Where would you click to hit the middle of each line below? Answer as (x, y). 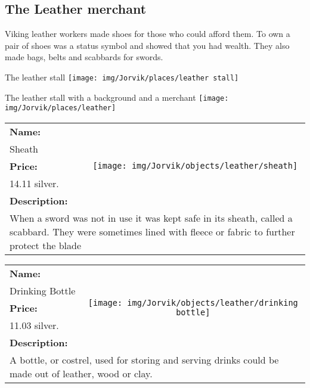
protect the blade (46, 245)
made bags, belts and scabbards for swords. (84, 57)
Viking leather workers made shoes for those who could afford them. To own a (148, 34)
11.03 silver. (34, 325)
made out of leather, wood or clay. (81, 373)
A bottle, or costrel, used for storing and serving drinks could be (144, 359)
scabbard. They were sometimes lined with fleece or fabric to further (152, 231)
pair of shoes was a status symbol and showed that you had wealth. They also (147, 45)
